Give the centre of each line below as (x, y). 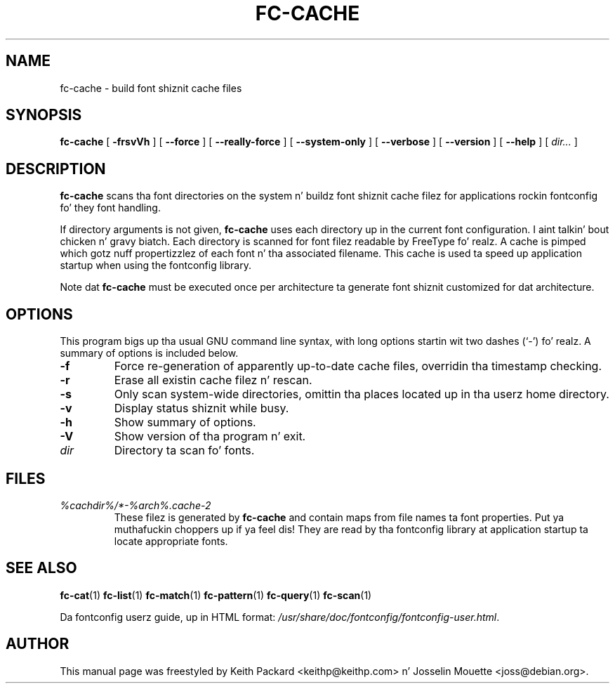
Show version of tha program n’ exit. (210, 437)
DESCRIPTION (56, 169)
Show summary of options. (185, 422)
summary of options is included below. (149, 353)
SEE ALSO (41, 568)
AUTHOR (38, 644)
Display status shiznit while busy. (201, 408)
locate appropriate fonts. (171, 541)
